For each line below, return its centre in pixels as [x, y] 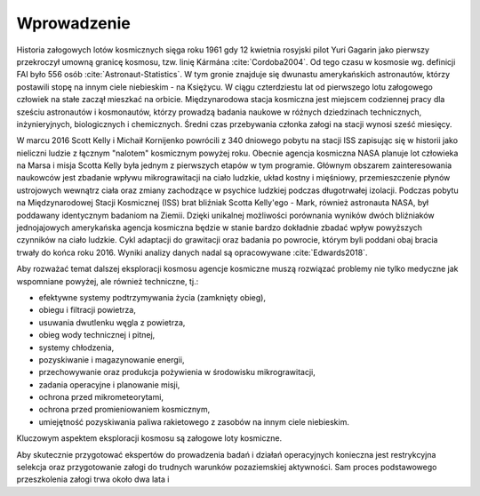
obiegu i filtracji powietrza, [88, 310]
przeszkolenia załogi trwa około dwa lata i [93, 479]
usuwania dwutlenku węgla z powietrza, [112, 322]
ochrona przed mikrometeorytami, [101, 397]
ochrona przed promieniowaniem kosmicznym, [124, 410]
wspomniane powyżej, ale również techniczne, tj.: [108, 281]
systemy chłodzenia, [76, 348]
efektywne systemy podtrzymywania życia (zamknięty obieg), [152, 297]
